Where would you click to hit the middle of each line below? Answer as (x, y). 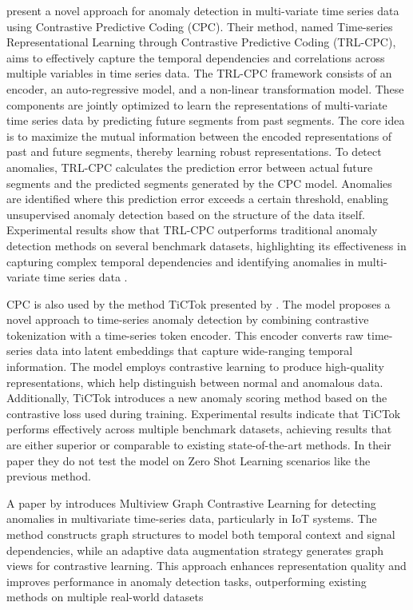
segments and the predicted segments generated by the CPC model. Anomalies (199, 183)
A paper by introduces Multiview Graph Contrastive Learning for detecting (191, 502)
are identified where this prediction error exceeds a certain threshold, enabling (198, 199)
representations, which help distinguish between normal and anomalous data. (195, 382)
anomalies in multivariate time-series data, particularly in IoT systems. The (192, 518)
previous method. (49, 476)
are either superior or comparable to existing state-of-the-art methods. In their (199, 445)
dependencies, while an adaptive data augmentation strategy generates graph (195, 550)
